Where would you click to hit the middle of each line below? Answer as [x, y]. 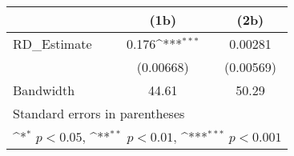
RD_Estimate [52, 44]
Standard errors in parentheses [99, 113]
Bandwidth [44, 90]
